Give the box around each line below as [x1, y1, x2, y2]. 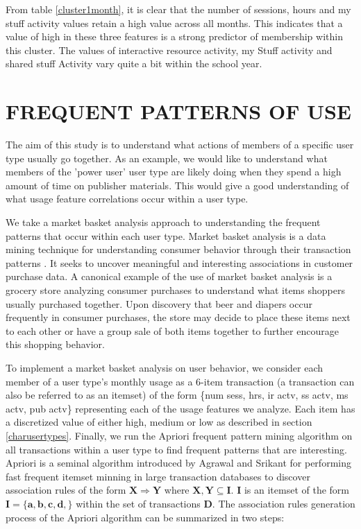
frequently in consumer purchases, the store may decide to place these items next [6, 310, 351, 324]
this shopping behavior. [6, 337, 105, 352]
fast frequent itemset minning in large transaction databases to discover [6, 469, 310, 483]
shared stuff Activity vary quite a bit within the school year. [6, 56, 262, 71]
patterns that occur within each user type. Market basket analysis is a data [6, 228, 326, 243]
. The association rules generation [212, 496, 355, 510]
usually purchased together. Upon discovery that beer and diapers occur [6, 296, 312, 311]
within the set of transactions [76, 496, 201, 510]
